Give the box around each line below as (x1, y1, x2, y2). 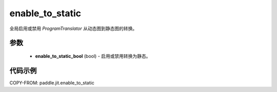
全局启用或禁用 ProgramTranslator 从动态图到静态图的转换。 (9, 25, 137, 32)
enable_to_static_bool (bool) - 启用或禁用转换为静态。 (35, 53, 151, 59)
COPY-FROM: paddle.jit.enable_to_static (9, 79, 94, 86)
